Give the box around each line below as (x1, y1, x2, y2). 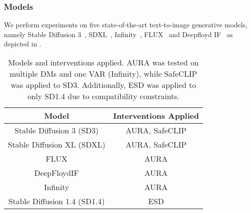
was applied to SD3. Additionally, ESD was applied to (11, 79, 196, 90)
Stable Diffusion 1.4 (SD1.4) (8, 195, 105, 207)
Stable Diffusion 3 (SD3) (14, 125, 99, 136)
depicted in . (4, 39, 42, 49)
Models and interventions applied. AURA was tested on (8, 57, 199, 68)
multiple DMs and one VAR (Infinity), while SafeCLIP (9, 68, 197, 79)
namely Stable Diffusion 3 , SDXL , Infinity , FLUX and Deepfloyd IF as (4, 29, 233, 39)
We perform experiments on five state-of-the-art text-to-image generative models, (4, 20, 248, 30)
